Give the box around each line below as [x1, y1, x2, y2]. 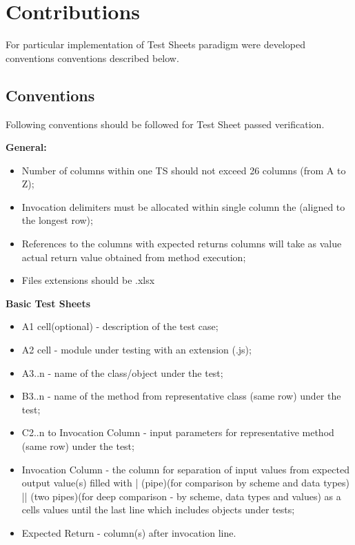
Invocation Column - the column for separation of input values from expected [21, 462, 349, 476]
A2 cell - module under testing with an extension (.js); [21, 342, 252, 357]
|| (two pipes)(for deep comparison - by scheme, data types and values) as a [21, 489, 341, 503]
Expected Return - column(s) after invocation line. [21, 525, 236, 539]
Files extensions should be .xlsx [21, 273, 155, 287]
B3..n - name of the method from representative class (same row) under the [21, 389, 341, 403]
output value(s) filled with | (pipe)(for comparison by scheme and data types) [21, 475, 350, 490]
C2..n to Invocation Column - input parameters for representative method [21, 425, 334, 440]
